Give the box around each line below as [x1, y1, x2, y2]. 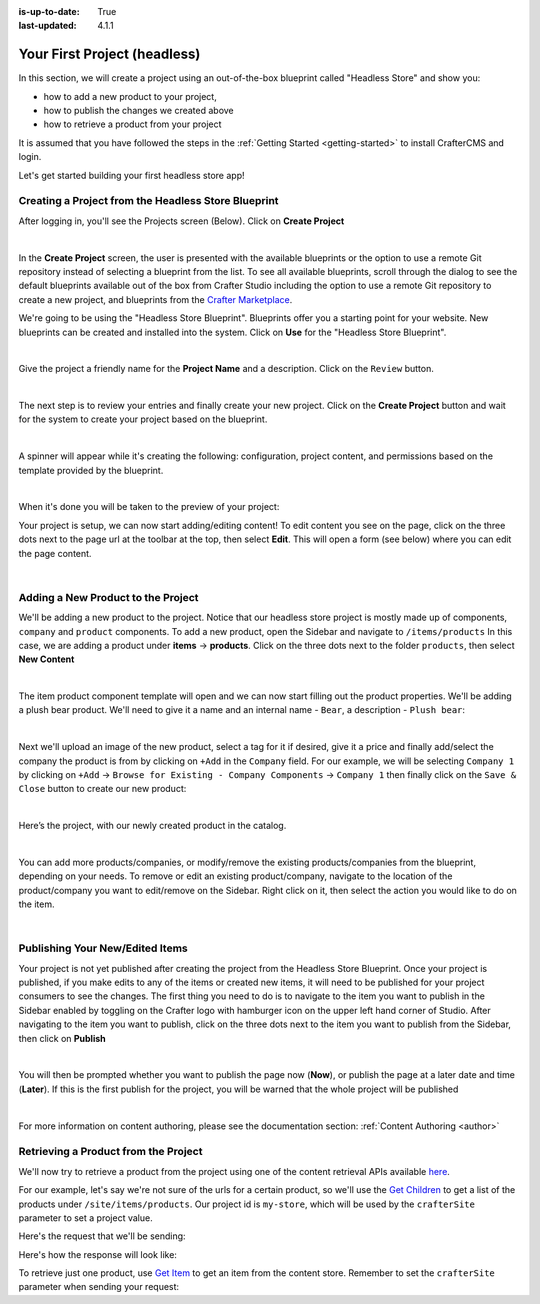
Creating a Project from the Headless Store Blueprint [18, 194, 279, 208]
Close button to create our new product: [18, 783, 187, 795]
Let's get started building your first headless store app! [18, 169, 245, 181]
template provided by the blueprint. [18, 464, 164, 476]
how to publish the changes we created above [43, 105, 234, 117]
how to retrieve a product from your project [43, 118, 222, 130]
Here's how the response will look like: [18, 1248, 177, 1260]
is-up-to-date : [18, 6, 80, 17]
